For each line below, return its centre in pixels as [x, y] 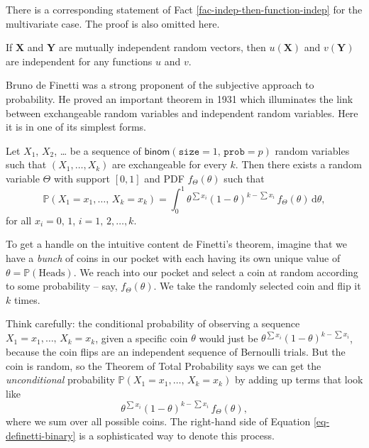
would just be [228, 338]
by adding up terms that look [299, 379]
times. [27, 299]
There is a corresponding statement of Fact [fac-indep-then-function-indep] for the [184, 9]
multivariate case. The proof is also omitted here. [113, 23]
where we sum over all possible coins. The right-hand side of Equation [158, 421]
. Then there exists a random [298, 164]
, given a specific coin [142, 338]
